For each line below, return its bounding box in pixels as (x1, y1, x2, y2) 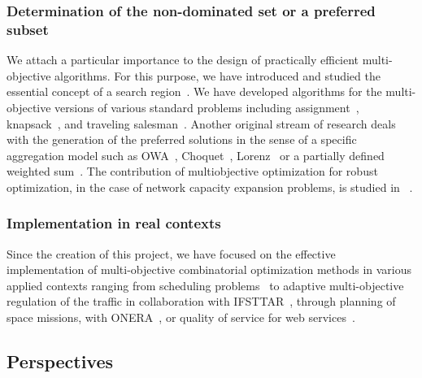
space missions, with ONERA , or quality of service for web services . (7, 309, 355, 326)
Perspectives (7, 349, 114, 374)
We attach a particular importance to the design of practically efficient (7, 51, 359, 68)
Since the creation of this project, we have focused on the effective (7, 245, 336, 262)
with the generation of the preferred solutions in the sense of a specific (7, 131, 357, 148)
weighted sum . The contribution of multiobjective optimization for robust (7, 163, 378, 180)
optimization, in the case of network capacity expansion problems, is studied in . (7, 178, 413, 195)
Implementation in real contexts (7, 213, 221, 233)
